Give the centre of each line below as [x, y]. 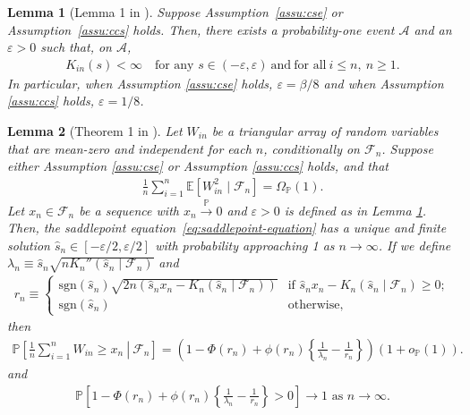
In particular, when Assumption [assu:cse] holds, [140, 83]
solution [29, 245]
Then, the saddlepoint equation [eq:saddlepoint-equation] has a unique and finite [227, 228]
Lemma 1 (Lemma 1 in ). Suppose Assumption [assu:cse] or [175, 12]
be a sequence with [129, 210]
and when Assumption [384, 83]
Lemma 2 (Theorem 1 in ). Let [95, 131]
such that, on [76, 47]
